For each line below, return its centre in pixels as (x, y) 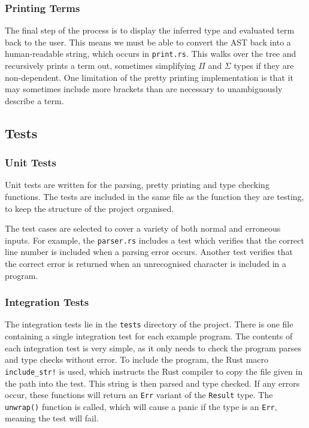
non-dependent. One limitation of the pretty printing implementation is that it (149, 77)
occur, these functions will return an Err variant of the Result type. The (139, 395)
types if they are (264, 66)
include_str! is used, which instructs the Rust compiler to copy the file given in (154, 371)
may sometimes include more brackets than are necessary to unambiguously (144, 89)
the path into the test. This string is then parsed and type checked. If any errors (152, 383)
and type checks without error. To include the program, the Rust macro (137, 359)
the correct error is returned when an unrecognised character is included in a (146, 264)
